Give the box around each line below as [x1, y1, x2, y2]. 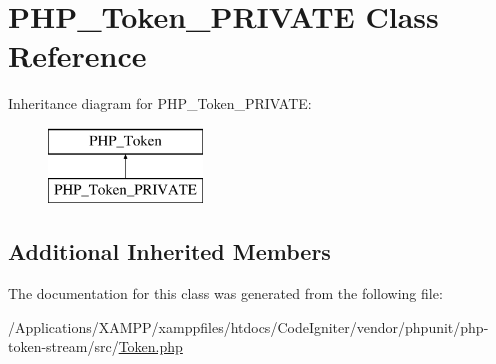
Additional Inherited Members [8, 236, 331, 267]
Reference [8, 35, 147, 76]
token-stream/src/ [8, 336, 119, 357]
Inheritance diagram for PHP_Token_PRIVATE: [8, 93, 312, 114]
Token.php [118, 336, 183, 357]
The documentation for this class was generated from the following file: [8, 283, 443, 304]
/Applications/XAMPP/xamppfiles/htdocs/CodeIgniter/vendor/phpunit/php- [8, 316, 489, 337]
